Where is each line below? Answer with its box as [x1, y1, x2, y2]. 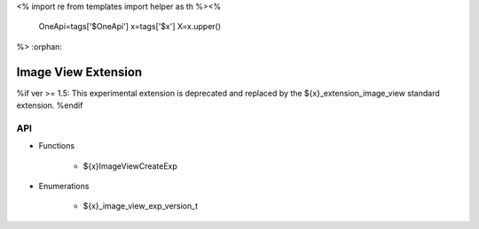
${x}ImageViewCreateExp [82, 160, 177, 172]
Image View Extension [16, 65, 143, 80]
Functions [38, 141, 75, 151]
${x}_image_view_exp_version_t [82, 201, 199, 211]
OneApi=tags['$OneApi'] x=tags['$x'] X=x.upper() [38, 21, 222, 32]
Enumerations [38, 181, 90, 191]
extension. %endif [16, 100, 83, 111]
